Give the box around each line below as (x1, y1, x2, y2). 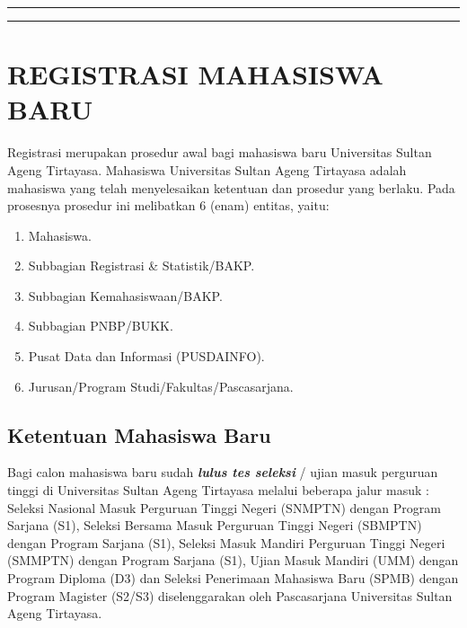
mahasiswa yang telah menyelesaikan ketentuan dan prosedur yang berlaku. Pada (7, 178, 455, 197)
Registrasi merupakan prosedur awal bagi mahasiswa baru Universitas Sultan (7, 143, 432, 162)
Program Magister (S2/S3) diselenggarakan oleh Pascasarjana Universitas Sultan (7, 586, 453, 605)
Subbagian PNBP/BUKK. (28, 316, 173, 335)
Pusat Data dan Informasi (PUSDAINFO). (28, 347, 265, 366)
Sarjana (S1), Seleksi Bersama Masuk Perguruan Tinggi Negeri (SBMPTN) (7, 516, 422, 535)
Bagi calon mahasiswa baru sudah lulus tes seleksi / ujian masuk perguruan (7, 463, 438, 482)
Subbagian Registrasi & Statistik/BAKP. (28, 256, 255, 275)
